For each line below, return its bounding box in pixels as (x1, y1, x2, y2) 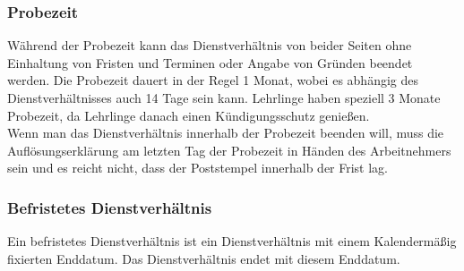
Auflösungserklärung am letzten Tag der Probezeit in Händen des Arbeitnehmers (7, 140, 451, 159)
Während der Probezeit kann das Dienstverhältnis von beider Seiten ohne (7, 36, 412, 55)
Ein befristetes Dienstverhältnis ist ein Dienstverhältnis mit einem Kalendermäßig (7, 232, 457, 250)
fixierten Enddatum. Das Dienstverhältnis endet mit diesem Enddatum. (7, 249, 400, 267)
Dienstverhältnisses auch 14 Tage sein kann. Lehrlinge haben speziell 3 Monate (7, 89, 441, 106)
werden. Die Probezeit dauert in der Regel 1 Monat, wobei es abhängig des (7, 71, 418, 89)
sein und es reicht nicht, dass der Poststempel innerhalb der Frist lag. (7, 158, 389, 177)
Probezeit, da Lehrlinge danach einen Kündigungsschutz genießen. (7, 106, 370, 124)
